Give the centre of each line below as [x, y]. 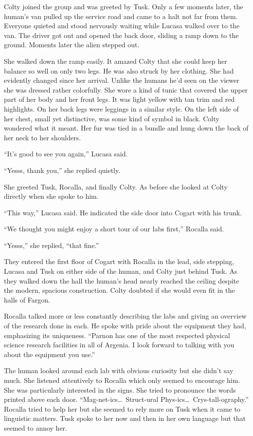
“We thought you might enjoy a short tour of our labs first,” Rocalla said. [114, 229]
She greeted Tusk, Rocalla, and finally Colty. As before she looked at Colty [116, 186]
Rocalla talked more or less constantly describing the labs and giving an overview [125, 316]
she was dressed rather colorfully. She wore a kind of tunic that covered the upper [126, 89]
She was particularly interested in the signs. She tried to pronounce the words [120, 389]
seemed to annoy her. [36, 427]
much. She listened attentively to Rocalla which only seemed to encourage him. [122, 380]
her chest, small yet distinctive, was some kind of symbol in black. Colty [112, 118]
